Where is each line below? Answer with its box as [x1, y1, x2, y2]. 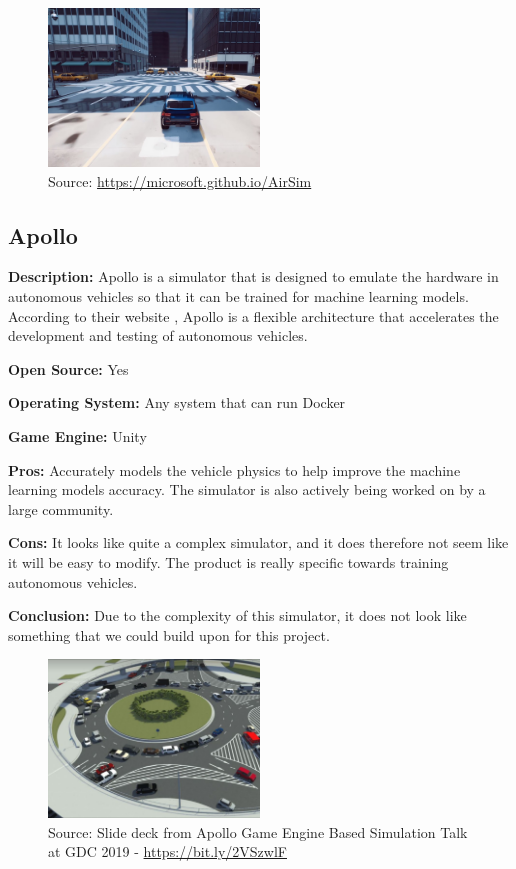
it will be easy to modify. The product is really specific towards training [8, 551, 449, 572]
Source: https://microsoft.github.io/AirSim [48, 170, 312, 191]
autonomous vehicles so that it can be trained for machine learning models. [8, 285, 469, 306]
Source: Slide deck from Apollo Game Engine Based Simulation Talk [48, 821, 468, 842]
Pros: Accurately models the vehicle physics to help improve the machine [8, 459, 461, 480]
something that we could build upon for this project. [8, 624, 330, 645]
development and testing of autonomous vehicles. [8, 325, 308, 346]
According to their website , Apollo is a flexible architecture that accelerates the [8, 305, 499, 326]
